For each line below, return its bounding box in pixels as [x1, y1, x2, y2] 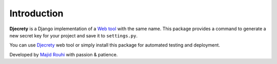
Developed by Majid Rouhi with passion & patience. [9, 51, 118, 57]
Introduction [9, 8, 64, 19]
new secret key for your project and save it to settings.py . [9, 32, 138, 38]
